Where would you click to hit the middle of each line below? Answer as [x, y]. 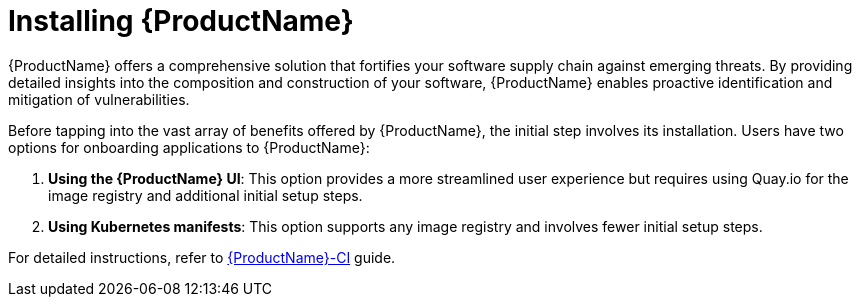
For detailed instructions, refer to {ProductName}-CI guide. [202, 257]
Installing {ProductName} [181, 21]
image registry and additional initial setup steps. [205, 195]
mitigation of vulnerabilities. [99, 99]
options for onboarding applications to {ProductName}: [189, 147]
